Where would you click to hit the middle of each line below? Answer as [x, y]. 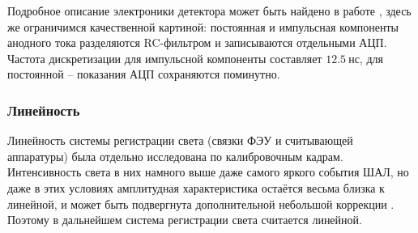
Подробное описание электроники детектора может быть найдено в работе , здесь [209, 11]
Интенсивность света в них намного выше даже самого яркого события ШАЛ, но [208, 172]
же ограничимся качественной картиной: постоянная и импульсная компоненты [203, 26]
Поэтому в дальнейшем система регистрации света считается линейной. [185, 220]
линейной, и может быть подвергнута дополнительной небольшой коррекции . [201, 203]
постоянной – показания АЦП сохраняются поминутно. [144, 74]
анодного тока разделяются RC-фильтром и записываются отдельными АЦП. [197, 42]
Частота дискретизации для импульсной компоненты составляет [165, 58]
